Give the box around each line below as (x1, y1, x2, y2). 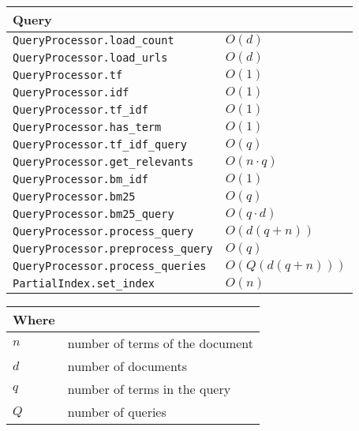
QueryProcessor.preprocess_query (13, 242, 213, 255)
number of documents (67, 357, 187, 375)
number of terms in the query (67, 380, 231, 398)
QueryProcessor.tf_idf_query (13, 138, 187, 151)
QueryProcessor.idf (13, 86, 129, 99)
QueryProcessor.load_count (13, 34, 174, 47)
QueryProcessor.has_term (13, 121, 162, 133)
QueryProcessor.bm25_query (13, 208, 174, 220)
